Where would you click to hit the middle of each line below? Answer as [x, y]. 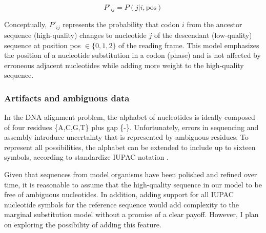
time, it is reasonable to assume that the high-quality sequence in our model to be [133, 184]
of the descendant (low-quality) [203, 35]
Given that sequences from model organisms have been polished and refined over [131, 174]
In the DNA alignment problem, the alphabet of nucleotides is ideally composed [130, 117]
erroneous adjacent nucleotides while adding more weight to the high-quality [124, 65]
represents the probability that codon [121, 24]
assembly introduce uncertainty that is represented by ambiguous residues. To [126, 137]
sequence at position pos [43, 45]
